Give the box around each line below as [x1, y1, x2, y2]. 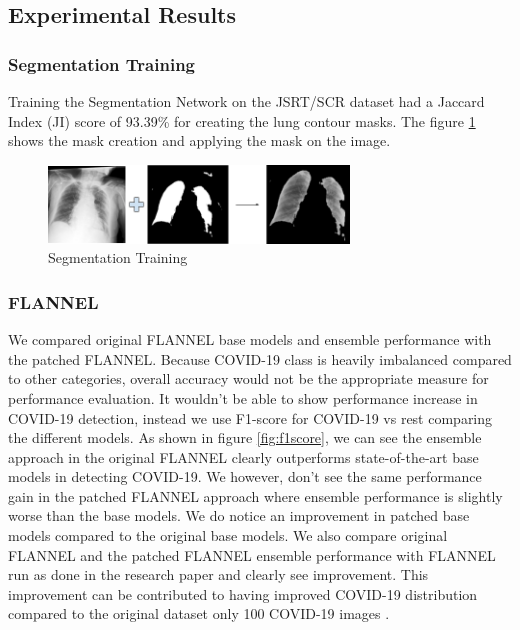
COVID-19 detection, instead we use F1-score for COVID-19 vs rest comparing [8, 407, 493, 428]
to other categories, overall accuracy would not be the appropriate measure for [8, 368, 489, 389]
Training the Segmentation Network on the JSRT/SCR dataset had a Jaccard [8, 91, 485, 111]
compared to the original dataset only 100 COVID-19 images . [8, 603, 390, 624]
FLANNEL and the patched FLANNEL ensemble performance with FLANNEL [8, 544, 496, 565]
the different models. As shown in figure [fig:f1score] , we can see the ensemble [8, 427, 482, 448]
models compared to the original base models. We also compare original [8, 525, 448, 546]
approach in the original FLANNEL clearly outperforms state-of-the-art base [8, 446, 479, 467]
